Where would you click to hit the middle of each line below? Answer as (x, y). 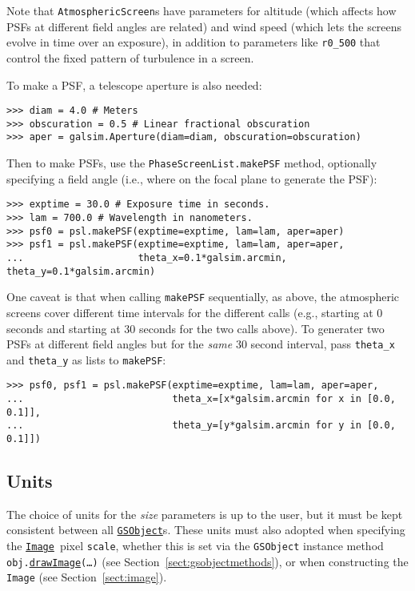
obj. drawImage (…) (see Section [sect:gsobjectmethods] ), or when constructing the (207, 561)
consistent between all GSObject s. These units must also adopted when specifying (206, 530)
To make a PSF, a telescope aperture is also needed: (134, 84)
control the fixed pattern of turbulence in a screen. (130, 57)
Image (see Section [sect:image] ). (87, 577)
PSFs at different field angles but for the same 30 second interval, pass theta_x (201, 344)
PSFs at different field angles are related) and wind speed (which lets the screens (204, 26)
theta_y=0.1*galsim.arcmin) (81, 271)
